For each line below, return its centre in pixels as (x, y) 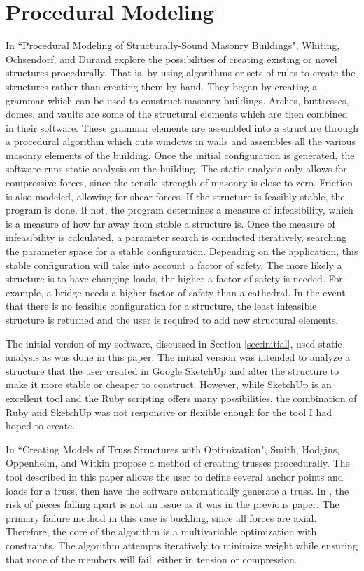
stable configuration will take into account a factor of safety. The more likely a (174, 264)
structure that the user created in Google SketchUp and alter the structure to (173, 370)
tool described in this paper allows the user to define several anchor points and (175, 476)
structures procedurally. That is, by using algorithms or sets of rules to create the (181, 73)
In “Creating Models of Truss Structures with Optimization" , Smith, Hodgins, (173, 449)
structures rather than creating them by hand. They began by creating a (162, 86)
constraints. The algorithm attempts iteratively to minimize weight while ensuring (182, 545)
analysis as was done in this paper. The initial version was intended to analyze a (178, 357)
